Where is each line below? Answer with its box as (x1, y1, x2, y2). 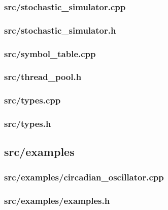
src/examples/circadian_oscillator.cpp (4, 170, 164, 183)
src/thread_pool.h (4, 70, 82, 83)
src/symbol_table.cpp (4, 47, 96, 60)
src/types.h (4, 117, 51, 130)
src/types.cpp (4, 94, 61, 107)
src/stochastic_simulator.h (4, 23, 116, 36)
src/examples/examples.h (4, 194, 110, 206)
